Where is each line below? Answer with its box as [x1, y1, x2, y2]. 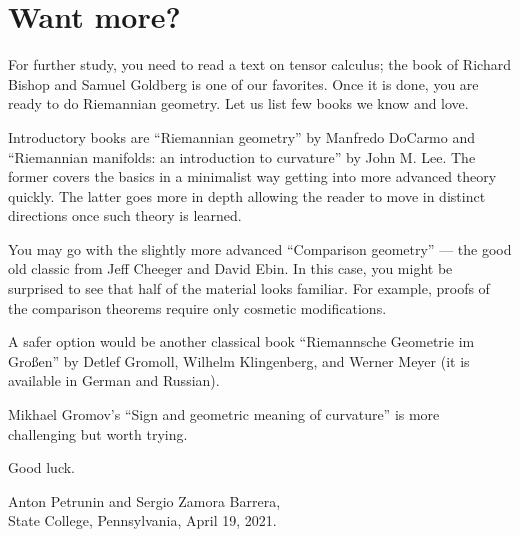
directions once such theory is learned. [8, 205, 242, 226]
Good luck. [8, 457, 76, 478]
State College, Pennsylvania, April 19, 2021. [8, 510, 277, 531]
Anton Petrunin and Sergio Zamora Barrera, [8, 490, 281, 511]
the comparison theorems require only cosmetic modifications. [8, 297, 387, 318]
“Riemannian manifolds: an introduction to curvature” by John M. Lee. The [8, 146, 476, 167]
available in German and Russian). [8, 370, 220, 391]
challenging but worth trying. [8, 423, 188, 444]
